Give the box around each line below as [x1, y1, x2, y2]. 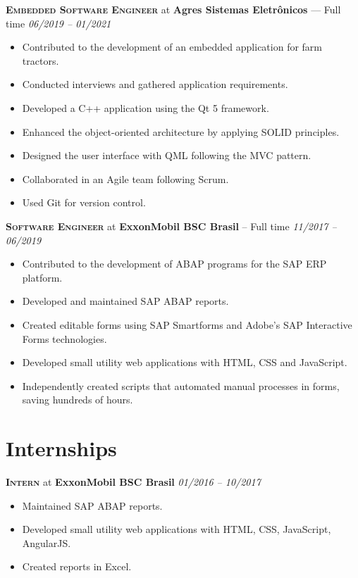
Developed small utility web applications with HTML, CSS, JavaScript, [22, 522, 331, 536]
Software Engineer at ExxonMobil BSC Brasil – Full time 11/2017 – [6, 218, 337, 233]
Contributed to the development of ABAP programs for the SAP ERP [22, 256, 327, 271]
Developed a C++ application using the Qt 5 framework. [22, 100, 269, 115]
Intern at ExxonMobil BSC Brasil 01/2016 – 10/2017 [6, 475, 261, 489]
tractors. [22, 53, 59, 68]
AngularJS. [22, 535, 71, 550]
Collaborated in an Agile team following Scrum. [22, 171, 229, 186]
